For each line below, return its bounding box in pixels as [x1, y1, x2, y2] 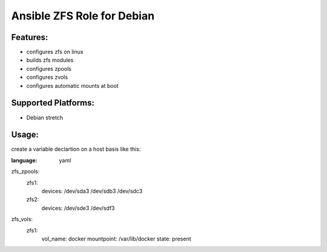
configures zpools [26, 65, 72, 72]
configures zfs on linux [26, 48, 84, 56]
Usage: [11, 130, 39, 140]
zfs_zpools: [11, 168, 40, 175]
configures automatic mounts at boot [26, 82, 119, 89]
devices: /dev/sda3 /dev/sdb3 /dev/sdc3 [41, 188, 143, 194]
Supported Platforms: [11, 98, 95, 108]
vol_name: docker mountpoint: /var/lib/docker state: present [41, 235, 191, 242]
